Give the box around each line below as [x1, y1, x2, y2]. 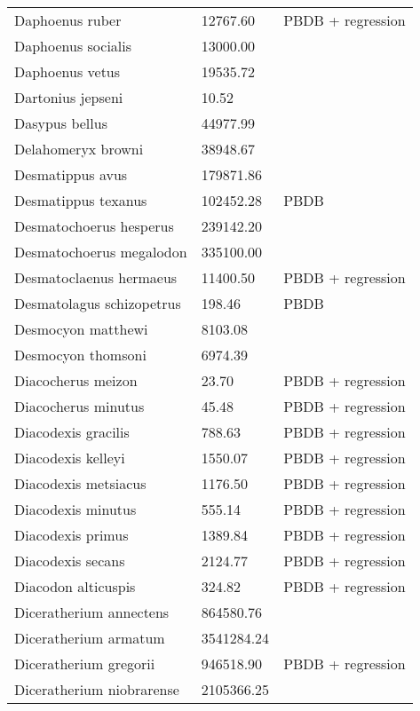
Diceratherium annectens [14, 602, 170, 622]
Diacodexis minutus [14, 499, 137, 519]
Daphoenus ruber [14, 10, 122, 30]
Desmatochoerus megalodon [14, 241, 187, 262]
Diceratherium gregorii [14, 653, 155, 674]
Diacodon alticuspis [14, 576, 136, 596]
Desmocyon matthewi [14, 319, 148, 339]
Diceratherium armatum [14, 628, 165, 648]
